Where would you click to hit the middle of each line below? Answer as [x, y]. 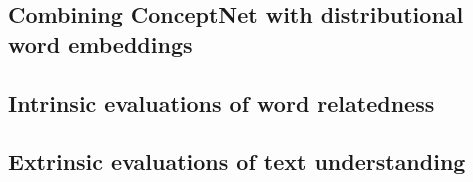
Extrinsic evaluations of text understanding [237, 161]
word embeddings [100, 43]
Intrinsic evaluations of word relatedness [221, 102]
